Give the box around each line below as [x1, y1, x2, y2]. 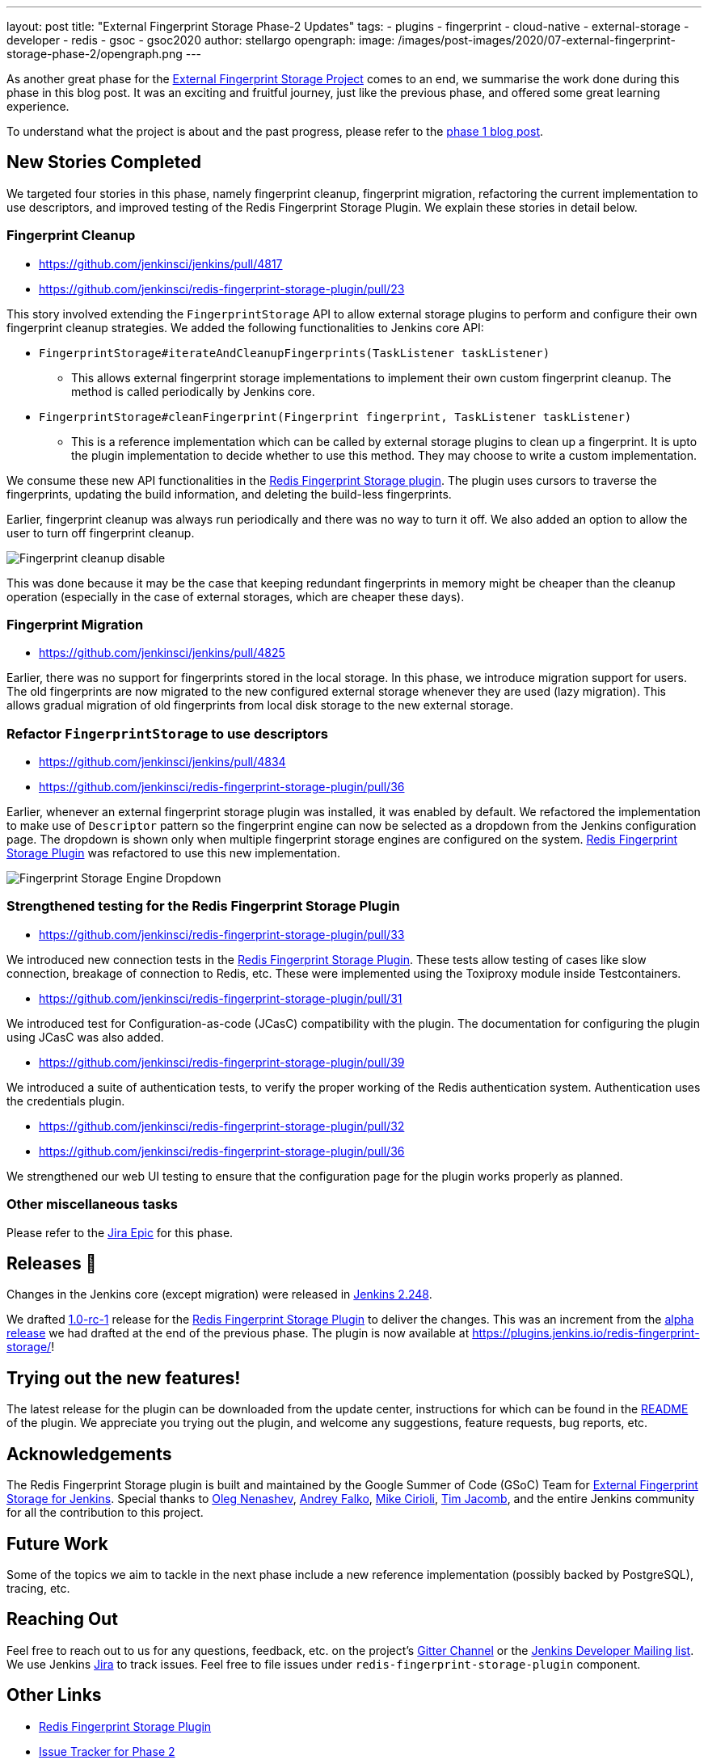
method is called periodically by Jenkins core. [71, 384, 315, 398]
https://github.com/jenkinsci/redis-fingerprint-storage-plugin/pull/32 [39, 1118, 405, 1133]
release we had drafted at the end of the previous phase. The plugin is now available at [6, 1326, 470, 1341]
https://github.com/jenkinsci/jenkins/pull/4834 [39, 755, 286, 769]
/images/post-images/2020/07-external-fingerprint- [398, 33, 676, 47]
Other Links [6, 1685, 102, 1706]
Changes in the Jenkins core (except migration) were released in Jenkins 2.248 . [6, 1287, 432, 1302]
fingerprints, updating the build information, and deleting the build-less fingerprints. [6, 486, 452, 501]
